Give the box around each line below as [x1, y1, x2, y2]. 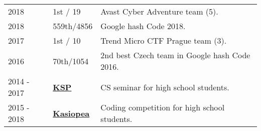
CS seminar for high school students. [100, 81, 229, 93]
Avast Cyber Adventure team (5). [100, 6, 218, 17]
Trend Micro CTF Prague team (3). [100, 35, 227, 46]
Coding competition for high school [100, 101, 225, 113]
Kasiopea [53, 107, 90, 119]
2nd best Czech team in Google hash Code [100, 49, 250, 61]
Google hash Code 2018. [100, 20, 186, 32]
